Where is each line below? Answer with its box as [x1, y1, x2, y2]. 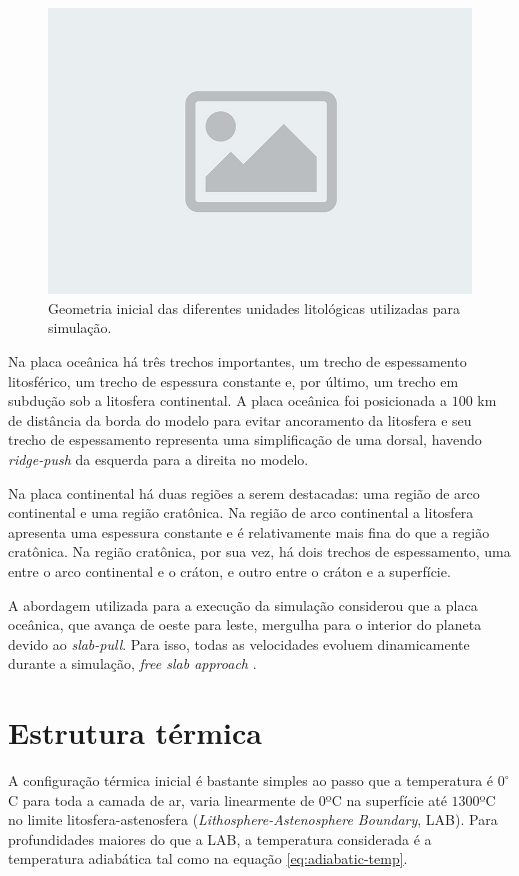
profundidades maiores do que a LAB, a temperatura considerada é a [8, 828, 432, 849]
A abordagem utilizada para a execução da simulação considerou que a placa [8, 594, 478, 615]
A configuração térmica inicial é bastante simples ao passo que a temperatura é [8, 770, 494, 790]
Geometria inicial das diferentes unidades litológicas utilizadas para [48, 297, 461, 318]
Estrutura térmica [8, 712, 262, 753]
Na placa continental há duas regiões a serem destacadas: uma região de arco [8, 482, 480, 503]
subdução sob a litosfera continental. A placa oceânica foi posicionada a [8, 390, 448, 411]
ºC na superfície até [325, 789, 447, 810]
